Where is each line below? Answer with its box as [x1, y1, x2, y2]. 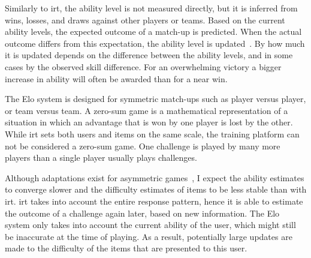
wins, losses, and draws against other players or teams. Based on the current [5, 13, 285, 26]
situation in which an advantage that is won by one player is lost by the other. [5, 116, 293, 128]
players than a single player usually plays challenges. [5, 151, 197, 164]
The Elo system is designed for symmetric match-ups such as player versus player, [5, 92, 306, 105]
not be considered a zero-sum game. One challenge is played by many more [5, 139, 280, 152]
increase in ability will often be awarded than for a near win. [5, 72, 228, 85]
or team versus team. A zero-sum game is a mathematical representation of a [5, 104, 288, 116]
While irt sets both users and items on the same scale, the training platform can [5, 127, 300, 140]
